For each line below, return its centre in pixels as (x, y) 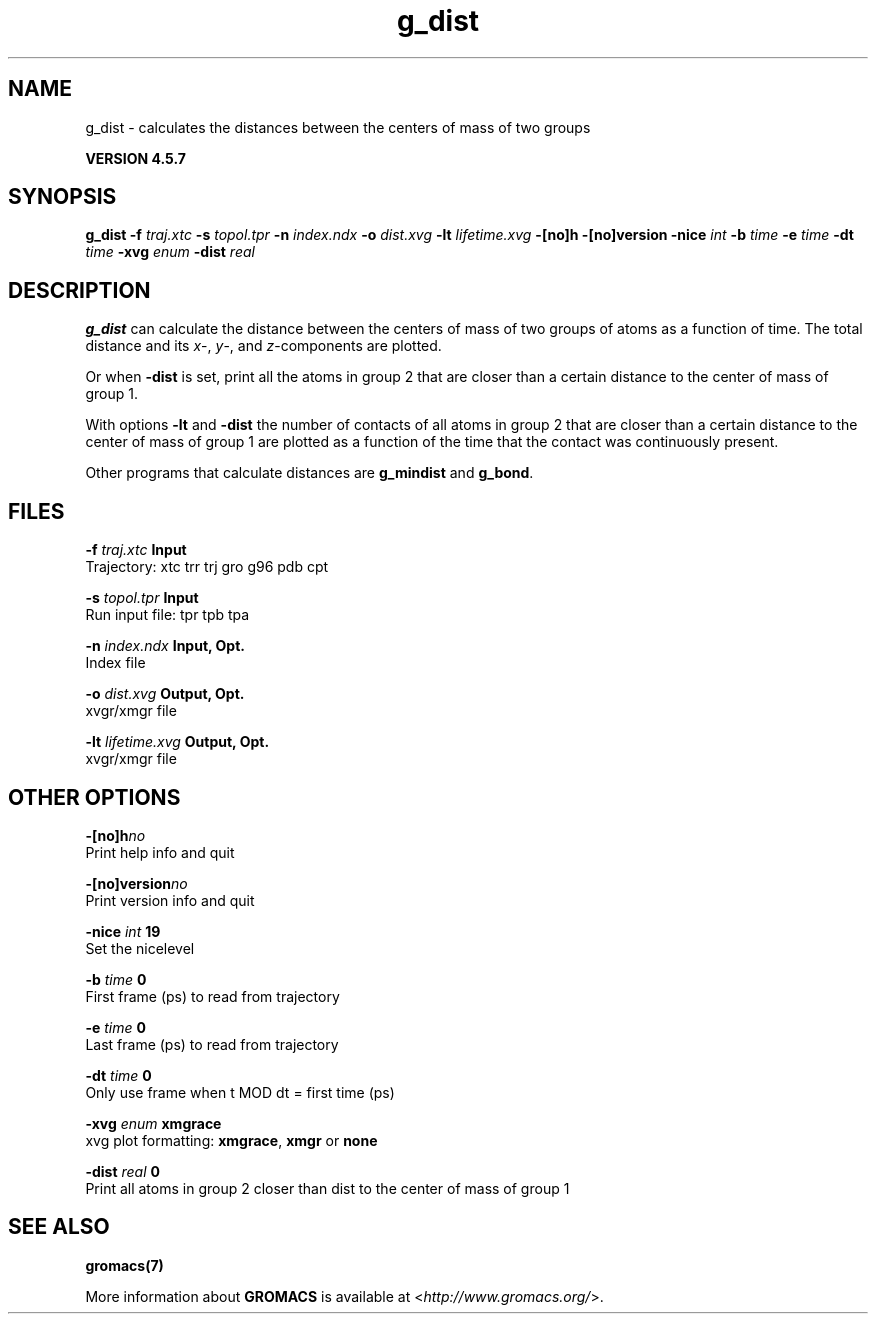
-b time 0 (116, 979)
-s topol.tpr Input (142, 598)
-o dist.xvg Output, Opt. (165, 694)
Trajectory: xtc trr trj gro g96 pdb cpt (207, 567)
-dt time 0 (118, 1075)
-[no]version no (136, 883)
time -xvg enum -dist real (170, 252)
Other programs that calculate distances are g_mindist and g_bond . (309, 473)
